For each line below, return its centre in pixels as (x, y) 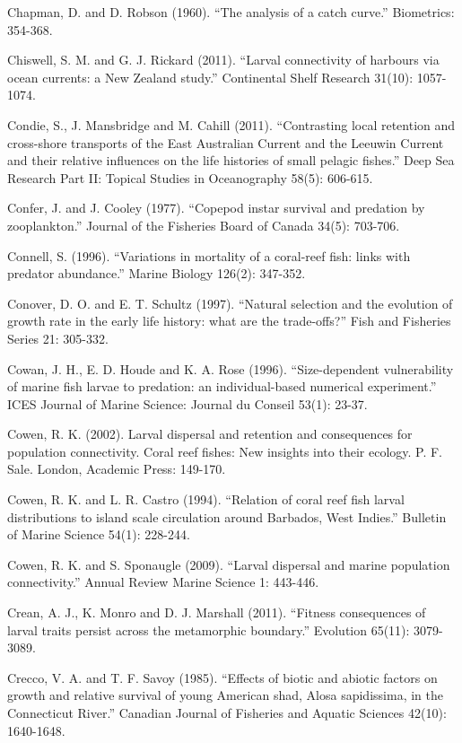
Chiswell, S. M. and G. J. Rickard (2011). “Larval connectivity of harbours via (223, 60)
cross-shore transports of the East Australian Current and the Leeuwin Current (226, 142)
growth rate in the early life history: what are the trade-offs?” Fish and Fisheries (229, 321)
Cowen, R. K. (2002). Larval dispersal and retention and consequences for (210, 434)
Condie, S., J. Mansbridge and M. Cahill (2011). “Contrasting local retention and (231, 124)
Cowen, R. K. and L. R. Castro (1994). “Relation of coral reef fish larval (206, 499)
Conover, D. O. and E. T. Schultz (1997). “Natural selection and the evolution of (230, 303)
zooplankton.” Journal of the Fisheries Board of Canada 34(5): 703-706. (204, 225)
